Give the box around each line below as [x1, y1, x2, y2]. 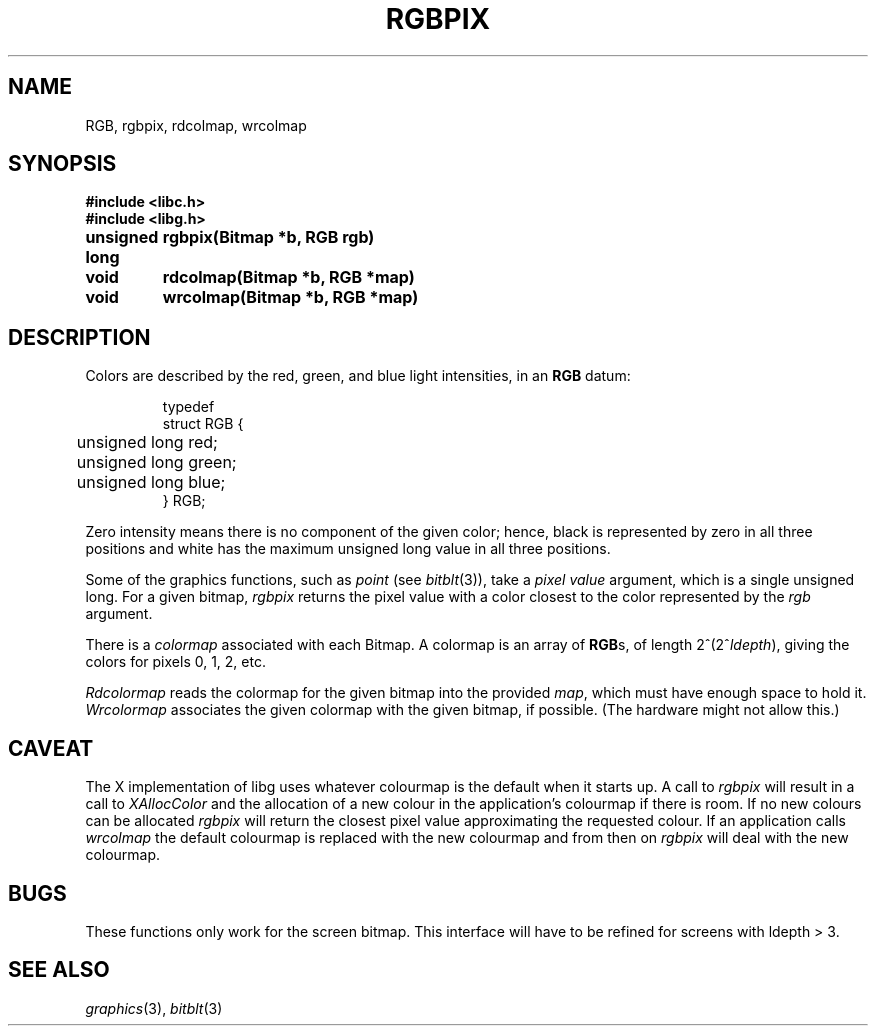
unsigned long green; [76, 452, 237, 473]
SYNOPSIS [8, 151, 117, 177]
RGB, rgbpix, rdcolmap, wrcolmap [85, 116, 307, 134]
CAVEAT [8, 735, 94, 761]
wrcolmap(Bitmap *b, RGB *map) [162, 287, 419, 308]
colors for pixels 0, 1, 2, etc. [85, 653, 266, 671]
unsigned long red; [76, 432, 218, 453]
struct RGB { [162, 415, 244, 433]
